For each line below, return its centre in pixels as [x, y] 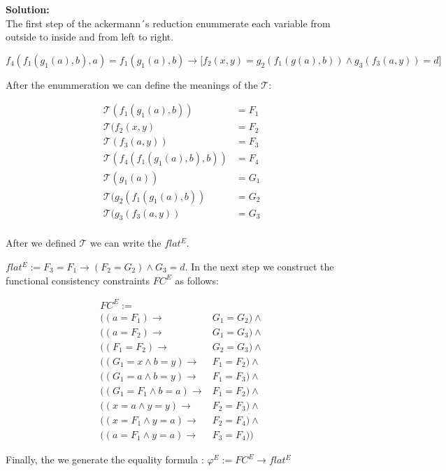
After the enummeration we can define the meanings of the [132, 84]
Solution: [28, 9]
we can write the [125, 243]
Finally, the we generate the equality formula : [105, 459]
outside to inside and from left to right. [90, 37]
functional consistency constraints [78, 280]
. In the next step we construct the [259, 267]
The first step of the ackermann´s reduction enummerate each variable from [168, 23]
